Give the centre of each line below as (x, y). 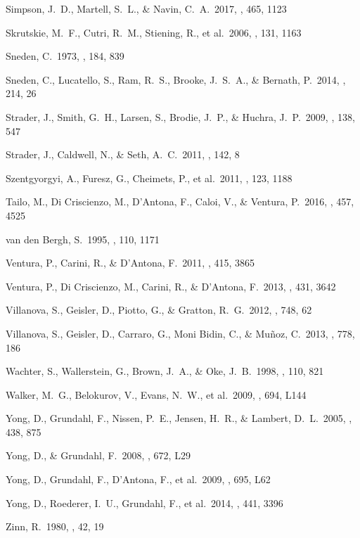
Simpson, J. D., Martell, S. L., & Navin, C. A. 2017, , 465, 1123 (146, 8)
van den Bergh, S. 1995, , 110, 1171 (83, 239)
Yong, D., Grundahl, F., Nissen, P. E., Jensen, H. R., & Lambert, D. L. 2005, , (179, 418)
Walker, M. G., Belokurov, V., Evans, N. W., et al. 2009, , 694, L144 (156, 394)
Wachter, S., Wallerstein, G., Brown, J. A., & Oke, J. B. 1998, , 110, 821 (165, 371)
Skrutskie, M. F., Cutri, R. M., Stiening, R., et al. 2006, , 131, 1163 (154, 32)
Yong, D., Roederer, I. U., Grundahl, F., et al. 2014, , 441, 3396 (144, 502)
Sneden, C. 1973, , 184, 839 (65, 56)
